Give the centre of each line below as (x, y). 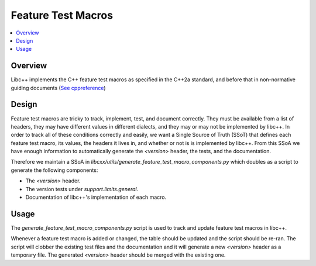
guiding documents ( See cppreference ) (58, 88)
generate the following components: (54, 170)
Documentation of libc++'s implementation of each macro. (96, 197)
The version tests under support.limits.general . (82, 189)
